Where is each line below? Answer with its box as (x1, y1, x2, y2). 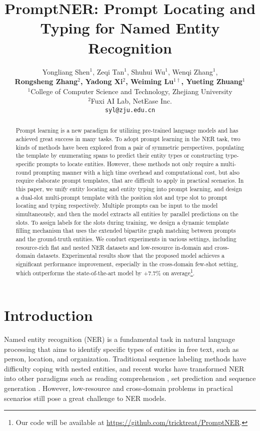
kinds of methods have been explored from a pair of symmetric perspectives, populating (15, 143, 244, 151)
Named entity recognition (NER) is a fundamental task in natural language (4, 334, 235, 344)
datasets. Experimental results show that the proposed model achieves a (37, 251, 225, 260)
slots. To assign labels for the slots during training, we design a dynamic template (15, 218, 229, 226)
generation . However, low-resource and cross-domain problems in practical (4, 383, 233, 393)
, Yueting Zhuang (181, 76, 242, 87)
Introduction (4, 305, 93, 325)
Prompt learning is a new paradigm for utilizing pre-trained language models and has (15, 126, 238, 135)
